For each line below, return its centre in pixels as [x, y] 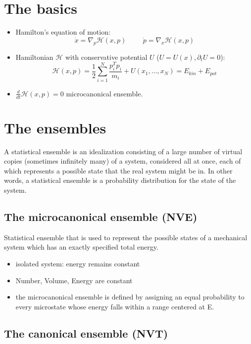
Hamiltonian [34, 57]
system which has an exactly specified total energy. [81, 247]
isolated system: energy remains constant [78, 264]
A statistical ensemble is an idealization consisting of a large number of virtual [123, 151]
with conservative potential [106, 57]
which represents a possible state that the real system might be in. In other [118, 170]
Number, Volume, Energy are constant [74, 280]
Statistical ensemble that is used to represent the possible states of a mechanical [126, 237]
